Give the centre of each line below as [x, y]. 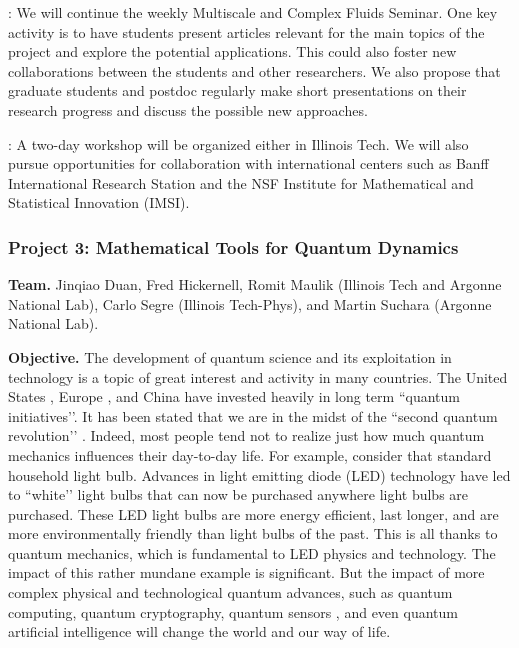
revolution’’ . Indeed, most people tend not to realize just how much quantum [246, 435]
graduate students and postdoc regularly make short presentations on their [237, 90]
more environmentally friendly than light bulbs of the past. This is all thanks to [253, 533]
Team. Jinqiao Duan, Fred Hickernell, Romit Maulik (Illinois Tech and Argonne [255, 284]
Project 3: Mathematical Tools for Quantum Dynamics [233, 246]
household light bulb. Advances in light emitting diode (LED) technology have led [259, 474]
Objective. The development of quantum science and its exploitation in [230, 356]
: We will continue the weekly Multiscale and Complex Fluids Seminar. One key [253, 12]
